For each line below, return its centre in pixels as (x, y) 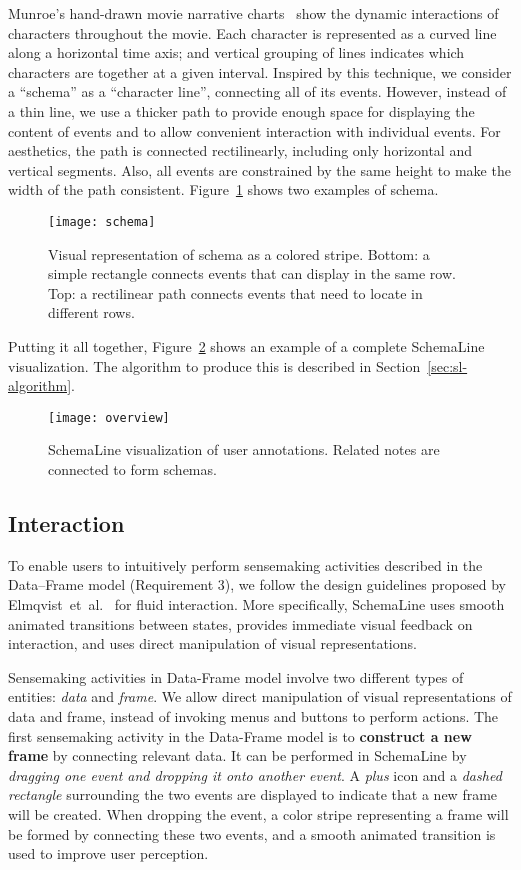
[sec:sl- (447, 365)
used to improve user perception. (108, 853)
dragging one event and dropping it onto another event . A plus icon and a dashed (255, 774)
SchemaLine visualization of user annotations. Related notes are (244, 449)
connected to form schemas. (132, 469)
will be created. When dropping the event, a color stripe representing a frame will (258, 813)
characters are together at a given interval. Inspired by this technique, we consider (260, 71)
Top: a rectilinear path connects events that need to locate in (235, 292)
